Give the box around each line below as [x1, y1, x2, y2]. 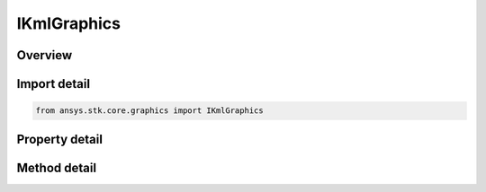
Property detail [16, 131, 103, 147]
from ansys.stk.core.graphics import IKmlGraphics [35, 106, 265, 116]
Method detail [16, 160, 97, 175]
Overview [16, 48, 73, 63]
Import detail [16, 76, 90, 92]
